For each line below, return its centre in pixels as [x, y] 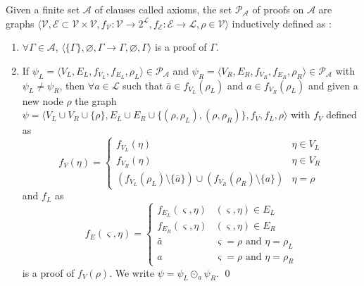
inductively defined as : [282, 23]
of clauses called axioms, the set [163, 9]
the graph [96, 100]
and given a [333, 85]
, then [72, 85]
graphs [20, 23]
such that [143, 85]
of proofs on [278, 9]
